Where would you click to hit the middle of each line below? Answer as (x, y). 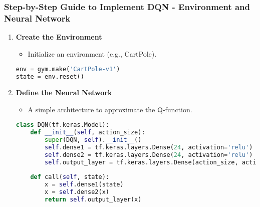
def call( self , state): (70, 177)
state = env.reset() (50, 77)
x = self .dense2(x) (77, 192)
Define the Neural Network (64, 92)
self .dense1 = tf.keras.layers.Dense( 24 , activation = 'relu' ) (149, 147)
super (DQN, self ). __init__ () (93, 140)
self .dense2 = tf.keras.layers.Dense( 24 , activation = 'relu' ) (149, 155)
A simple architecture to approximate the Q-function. (110, 109)
